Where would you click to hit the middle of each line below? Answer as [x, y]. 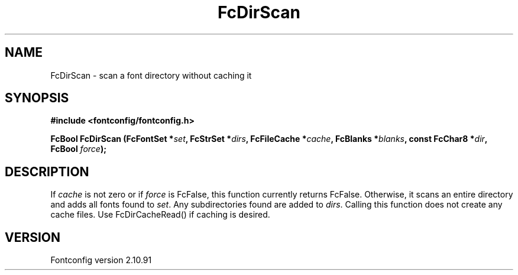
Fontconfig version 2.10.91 [101, 260]
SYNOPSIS [37, 98]
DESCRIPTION [47, 172]
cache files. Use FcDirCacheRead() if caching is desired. [160, 215]
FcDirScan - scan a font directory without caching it [151, 75]
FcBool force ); [79, 149]
